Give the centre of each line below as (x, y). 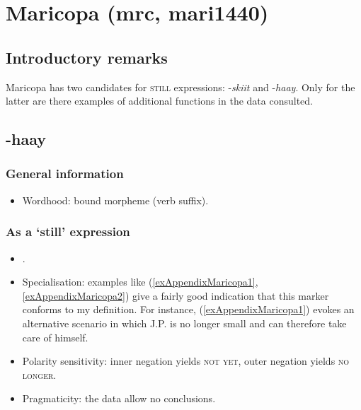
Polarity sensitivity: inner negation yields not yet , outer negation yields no (186, 361)
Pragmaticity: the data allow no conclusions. (119, 398)
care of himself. (55, 337)
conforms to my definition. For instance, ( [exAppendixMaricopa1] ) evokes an (188, 309)
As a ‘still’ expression (68, 232)
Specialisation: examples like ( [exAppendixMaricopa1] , (140, 282)
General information (65, 174)
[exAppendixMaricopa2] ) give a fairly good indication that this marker (176, 295)
